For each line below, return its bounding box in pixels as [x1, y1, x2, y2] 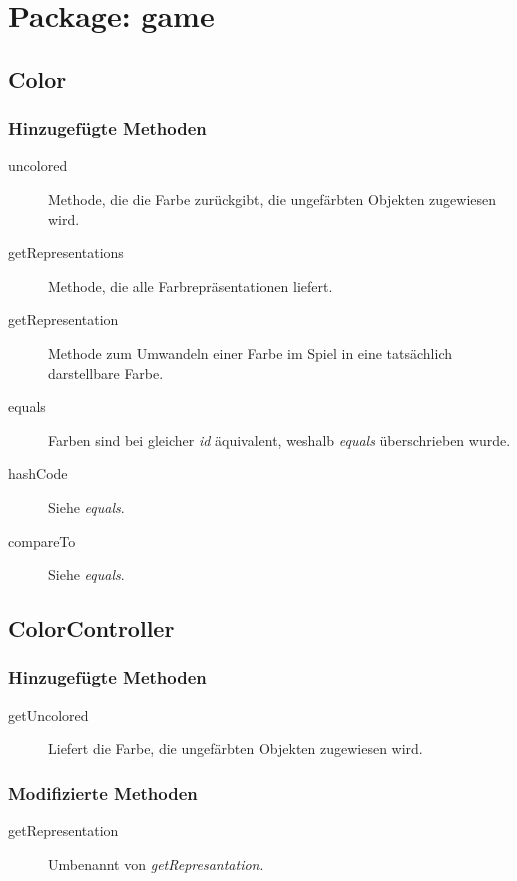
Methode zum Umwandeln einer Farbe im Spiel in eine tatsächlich [48, 342, 453, 363]
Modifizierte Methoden [8, 780, 198, 805]
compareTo [8, 530, 76, 551]
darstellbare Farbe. [48, 362, 164, 383]
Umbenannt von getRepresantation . [48, 853, 264, 874]
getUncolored [8, 704, 89, 725]
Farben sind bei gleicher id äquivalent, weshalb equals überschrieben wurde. [48, 429, 511, 450]
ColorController [8, 613, 175, 644]
